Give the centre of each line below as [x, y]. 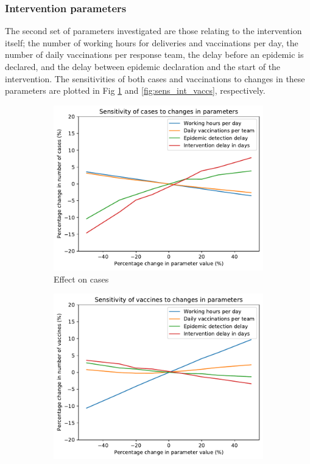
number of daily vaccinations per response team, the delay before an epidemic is [154, 54]
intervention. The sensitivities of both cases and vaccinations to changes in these [155, 78]
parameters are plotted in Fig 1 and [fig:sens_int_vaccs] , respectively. [135, 90]
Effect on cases [81, 279]
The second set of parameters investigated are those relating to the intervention [153, 31]
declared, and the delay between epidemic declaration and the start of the [143, 66]
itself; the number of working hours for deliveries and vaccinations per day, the [152, 42]
